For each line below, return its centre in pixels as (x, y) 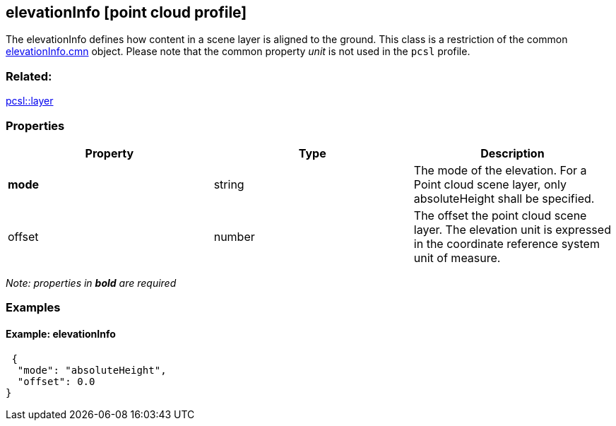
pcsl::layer (30, 101)
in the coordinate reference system (507, 243)
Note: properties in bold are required (91, 283)
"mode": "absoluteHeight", (92, 370)
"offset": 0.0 (56, 381)
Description (513, 153)
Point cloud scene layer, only (490, 184)
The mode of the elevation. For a (500, 170)
